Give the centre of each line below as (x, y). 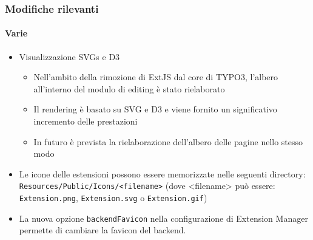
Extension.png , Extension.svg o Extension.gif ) (113, 198)
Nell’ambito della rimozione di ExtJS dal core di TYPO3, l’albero (156, 77)
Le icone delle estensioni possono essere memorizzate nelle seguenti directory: (162, 173)
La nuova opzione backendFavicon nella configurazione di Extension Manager (163, 218)
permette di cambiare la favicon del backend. (103, 230)
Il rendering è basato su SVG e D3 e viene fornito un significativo (155, 109)
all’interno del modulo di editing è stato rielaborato (129, 88)
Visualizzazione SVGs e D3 (69, 56)
